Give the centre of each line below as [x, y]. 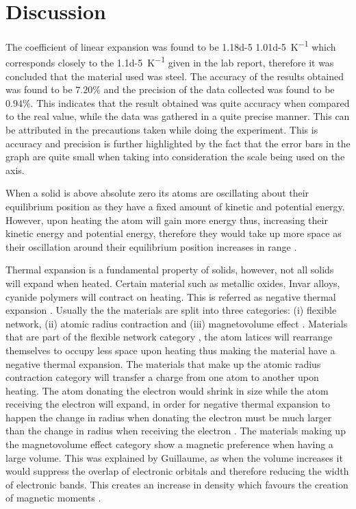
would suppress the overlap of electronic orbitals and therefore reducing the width [177, 471]
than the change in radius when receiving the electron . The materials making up [176, 431]
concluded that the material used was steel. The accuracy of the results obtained [175, 76]
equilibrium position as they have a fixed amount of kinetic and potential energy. [175, 206]
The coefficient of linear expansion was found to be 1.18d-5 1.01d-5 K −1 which [171, 46]
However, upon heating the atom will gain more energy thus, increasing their [167, 220]
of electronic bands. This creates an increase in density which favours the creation [177, 484]
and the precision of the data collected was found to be [219, 89]
